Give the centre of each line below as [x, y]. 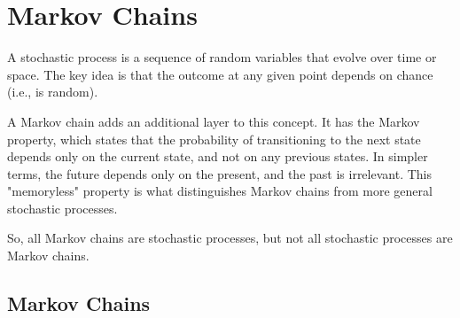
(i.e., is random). [53, 92]
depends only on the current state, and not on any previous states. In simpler [218, 156]
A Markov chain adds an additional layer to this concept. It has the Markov [214, 121]
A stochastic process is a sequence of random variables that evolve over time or [222, 57]
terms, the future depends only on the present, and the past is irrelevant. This [219, 173]
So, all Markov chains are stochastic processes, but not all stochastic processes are [230, 238]
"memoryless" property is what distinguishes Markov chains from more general [220, 191]
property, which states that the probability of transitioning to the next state [214, 139]
